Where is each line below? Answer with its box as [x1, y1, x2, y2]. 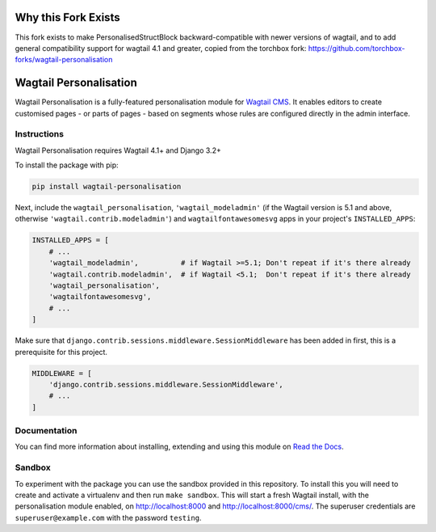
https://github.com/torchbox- [308, 43, 405, 53]
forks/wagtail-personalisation [15, 55, 113, 65]
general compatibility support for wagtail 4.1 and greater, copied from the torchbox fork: [15, 43, 307, 53]
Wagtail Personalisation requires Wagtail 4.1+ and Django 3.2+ [15, 146, 221, 155]
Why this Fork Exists [15, 11, 120, 24]
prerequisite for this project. [15, 347, 108, 357]
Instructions [15, 129, 65, 140]
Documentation [15, 425, 78, 437]
